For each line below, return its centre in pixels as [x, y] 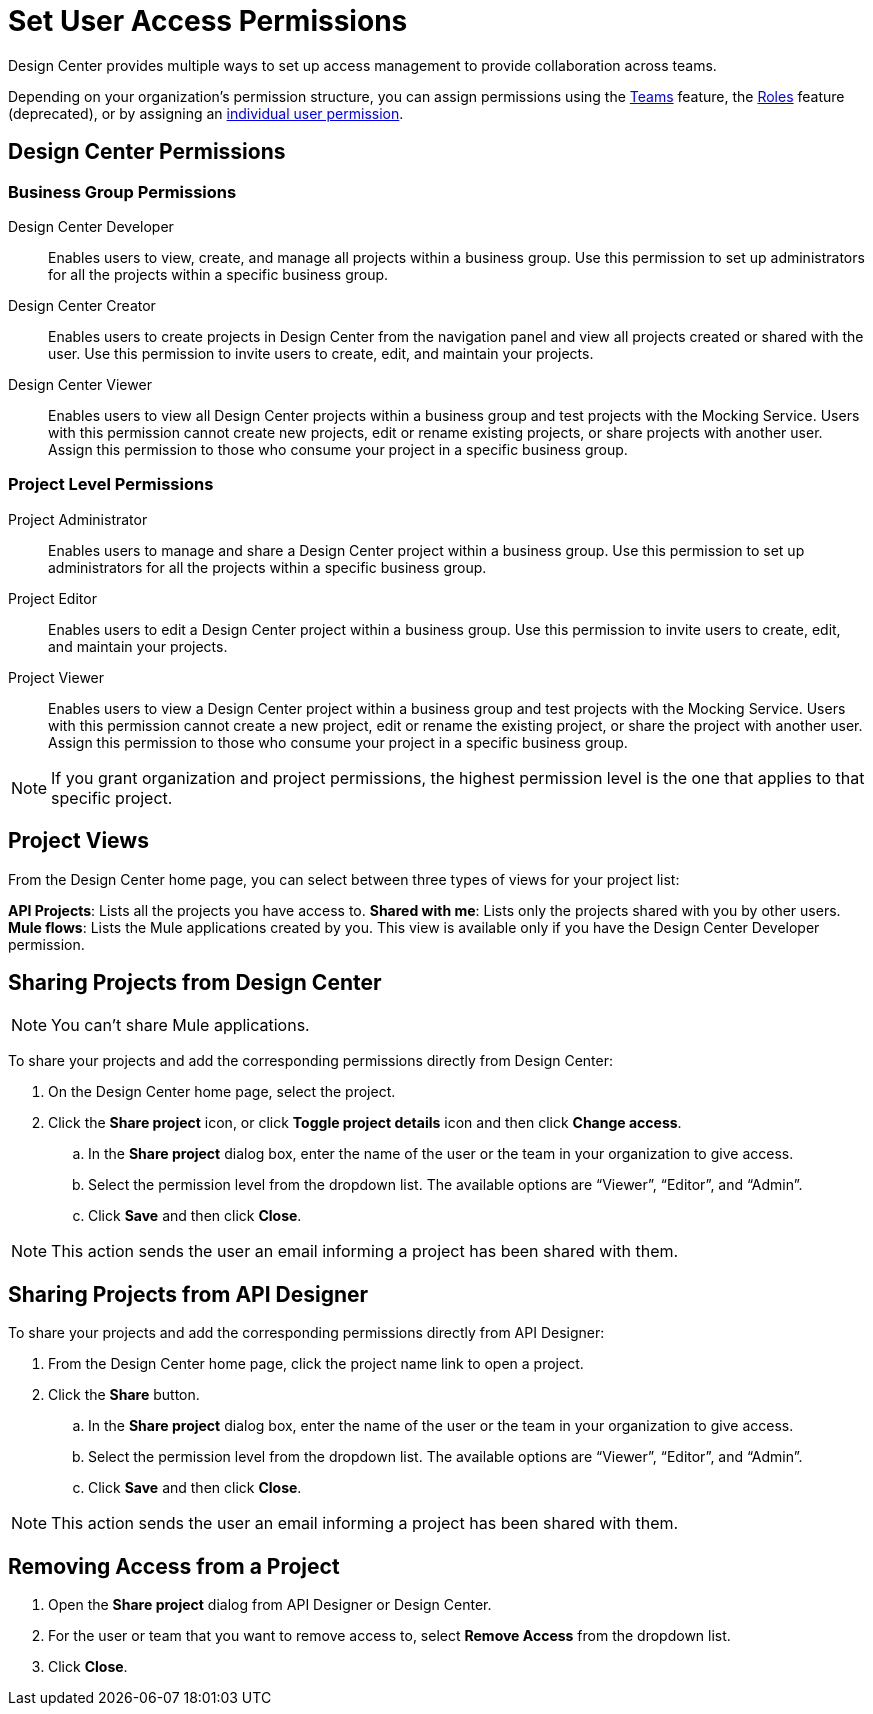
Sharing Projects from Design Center [195, 982]
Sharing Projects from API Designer [188, 1294]
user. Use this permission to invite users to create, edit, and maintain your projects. [321, 353]
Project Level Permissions [111, 484]
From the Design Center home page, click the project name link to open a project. [316, 1364]
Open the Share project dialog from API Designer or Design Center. [270, 1605]
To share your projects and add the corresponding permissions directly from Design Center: [311, 1061]
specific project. [112, 797]
